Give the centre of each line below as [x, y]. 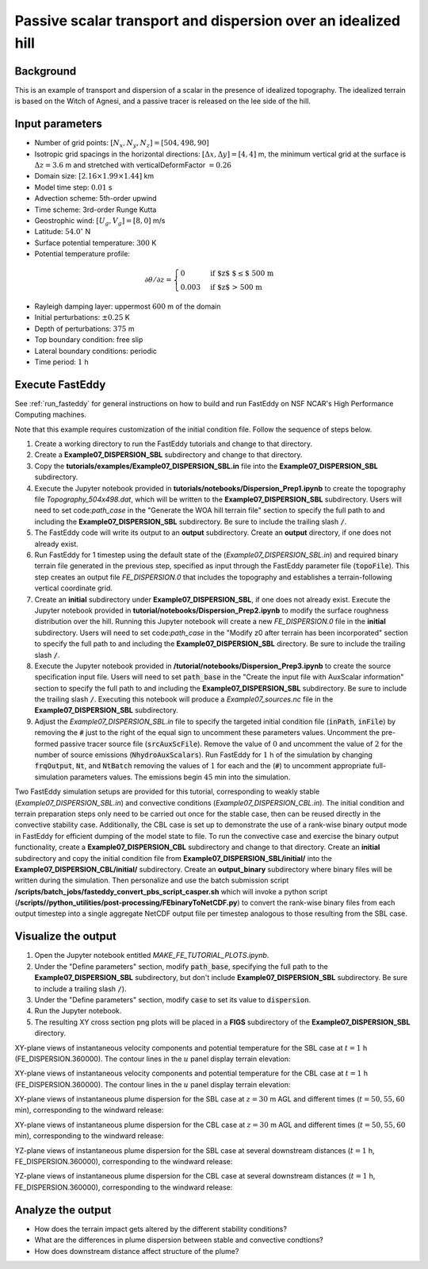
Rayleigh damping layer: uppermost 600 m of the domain [128, 306]
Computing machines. [51, 415]
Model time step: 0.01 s [73, 187]
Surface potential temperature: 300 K [96, 243]
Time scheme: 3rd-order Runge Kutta [96, 210]
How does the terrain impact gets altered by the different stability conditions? [160, 1229]
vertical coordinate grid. [73, 588]
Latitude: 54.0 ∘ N [63, 231]
